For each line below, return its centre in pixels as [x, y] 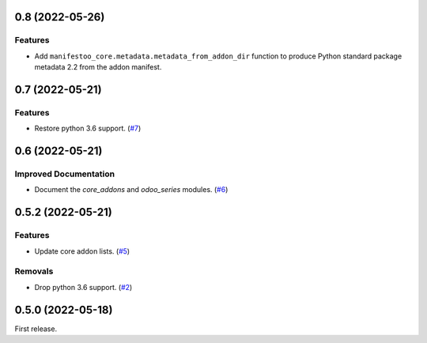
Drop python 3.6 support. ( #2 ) [83, 287]
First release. [36, 329]
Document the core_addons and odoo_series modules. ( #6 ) [131, 190]
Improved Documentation [65, 174]
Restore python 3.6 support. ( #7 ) [88, 128]
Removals [34, 271]
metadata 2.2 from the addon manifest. [98, 67]
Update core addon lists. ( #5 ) [82, 251]
